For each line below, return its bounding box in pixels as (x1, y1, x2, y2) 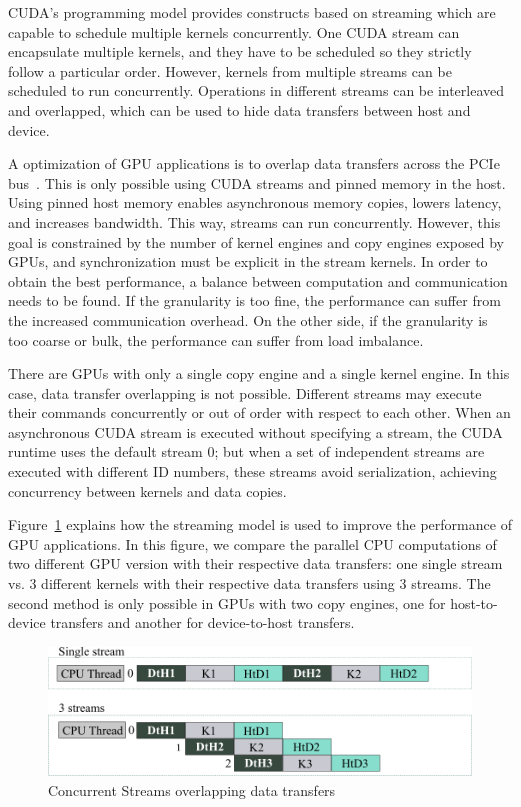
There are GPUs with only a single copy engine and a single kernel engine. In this (8, 363, 510, 384)
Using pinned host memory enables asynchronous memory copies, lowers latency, (8, 192, 502, 213)
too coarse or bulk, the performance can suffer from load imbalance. (8, 329, 424, 350)
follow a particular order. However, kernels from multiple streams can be (8, 60, 452, 81)
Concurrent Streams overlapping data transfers (48, 779, 336, 800)
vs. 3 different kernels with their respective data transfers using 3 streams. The (8, 573, 491, 594)
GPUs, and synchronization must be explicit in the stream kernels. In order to (8, 251, 488, 272)
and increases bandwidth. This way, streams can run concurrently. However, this (8, 211, 501, 232)
